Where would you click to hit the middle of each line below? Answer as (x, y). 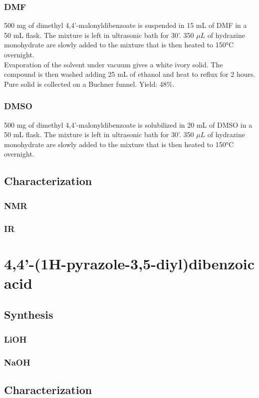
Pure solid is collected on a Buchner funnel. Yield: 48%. (89, 84)
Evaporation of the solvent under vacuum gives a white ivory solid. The (114, 64)
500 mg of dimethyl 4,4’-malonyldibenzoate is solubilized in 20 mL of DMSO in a (128, 124)
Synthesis (29, 314)
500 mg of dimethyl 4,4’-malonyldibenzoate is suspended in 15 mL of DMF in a (126, 25)
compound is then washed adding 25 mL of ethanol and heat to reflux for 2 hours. (130, 74)
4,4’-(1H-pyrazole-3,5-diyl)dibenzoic (129, 263)
